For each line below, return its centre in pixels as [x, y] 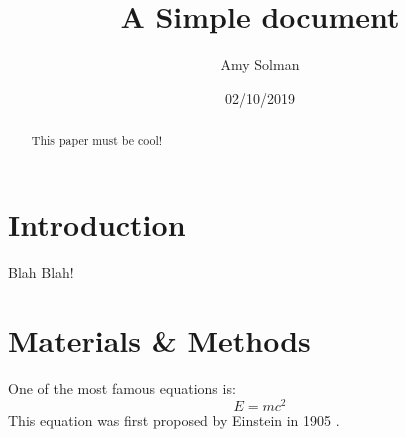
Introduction [97, 223]
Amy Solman [260, 64]
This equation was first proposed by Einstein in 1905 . [174, 420]
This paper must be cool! [97, 140]
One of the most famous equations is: [122, 388]
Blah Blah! [41, 271]
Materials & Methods [159, 340]
